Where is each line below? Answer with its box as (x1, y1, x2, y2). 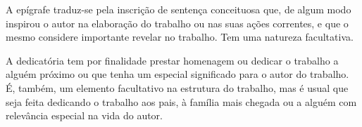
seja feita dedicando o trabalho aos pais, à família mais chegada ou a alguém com (6, 94, 357, 109)
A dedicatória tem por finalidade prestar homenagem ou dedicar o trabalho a (6, 53, 339, 67)
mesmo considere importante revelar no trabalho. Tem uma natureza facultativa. (6, 29, 354, 44)
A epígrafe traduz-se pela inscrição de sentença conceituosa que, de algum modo (6, 2, 351, 16)
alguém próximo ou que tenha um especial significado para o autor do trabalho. (6, 67, 349, 81)
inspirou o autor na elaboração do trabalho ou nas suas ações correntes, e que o (6, 15, 349, 30)
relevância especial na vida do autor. (6, 108, 163, 123)
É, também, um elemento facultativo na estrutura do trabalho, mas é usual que (6, 80, 349, 95)
